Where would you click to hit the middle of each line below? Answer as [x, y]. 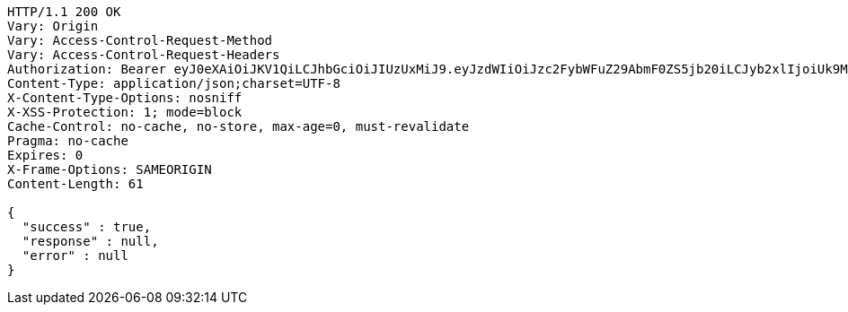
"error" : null [75, 256]
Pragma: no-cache [68, 141]
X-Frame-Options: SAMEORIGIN [110, 169]
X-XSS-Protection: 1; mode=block [125, 112]
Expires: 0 [45, 155]
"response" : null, [90, 241]
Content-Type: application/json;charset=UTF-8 [174, 83]
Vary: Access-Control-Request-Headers [144, 55]
